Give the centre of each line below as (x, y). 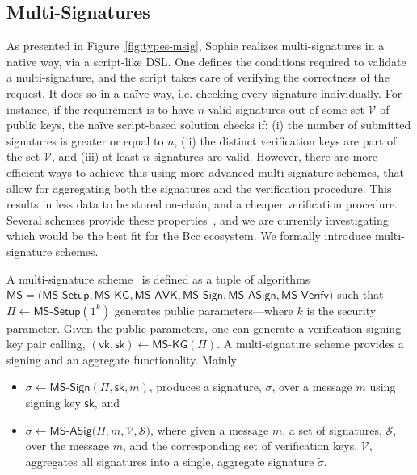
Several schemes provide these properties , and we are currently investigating (198, 219)
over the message (67, 446)
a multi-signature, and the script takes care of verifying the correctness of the (198, 77)
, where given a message (209, 429)
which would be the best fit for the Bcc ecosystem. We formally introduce (189, 235)
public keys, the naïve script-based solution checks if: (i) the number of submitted (209, 125)
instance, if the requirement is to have (100, 109)
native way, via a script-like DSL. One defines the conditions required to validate (206, 61)
